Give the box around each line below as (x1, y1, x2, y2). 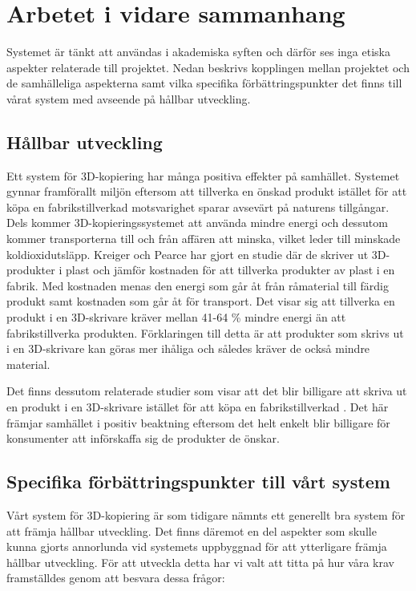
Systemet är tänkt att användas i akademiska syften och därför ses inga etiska (6, 43, 390, 60)
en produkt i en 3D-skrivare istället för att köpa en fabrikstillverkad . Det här (6, 399, 389, 415)
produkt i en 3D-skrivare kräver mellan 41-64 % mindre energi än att (6, 309, 346, 326)
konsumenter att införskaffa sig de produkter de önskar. (6, 430, 280, 447)
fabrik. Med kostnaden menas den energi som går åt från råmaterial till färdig (6, 277, 389, 293)
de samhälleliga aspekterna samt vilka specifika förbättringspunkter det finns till (6, 75, 402, 91)
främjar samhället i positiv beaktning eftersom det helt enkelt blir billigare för (6, 414, 390, 431)
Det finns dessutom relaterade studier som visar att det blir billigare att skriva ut (6, 383, 407, 399)
